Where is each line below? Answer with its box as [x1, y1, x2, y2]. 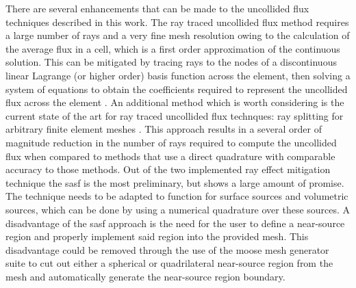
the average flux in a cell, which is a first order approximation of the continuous [5, 41, 340, 55]
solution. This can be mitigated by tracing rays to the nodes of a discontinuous [5, 55, 337, 69]
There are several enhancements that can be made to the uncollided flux [5, 1, 309, 15]
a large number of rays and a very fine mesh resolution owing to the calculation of [5, 28, 350, 42]
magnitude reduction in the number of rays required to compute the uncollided [5, 135, 337, 149]
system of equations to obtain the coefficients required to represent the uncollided [5, 81, 348, 96]
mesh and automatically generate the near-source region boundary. [5, 269, 285, 283]
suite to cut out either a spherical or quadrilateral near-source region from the [5, 256, 333, 270]
